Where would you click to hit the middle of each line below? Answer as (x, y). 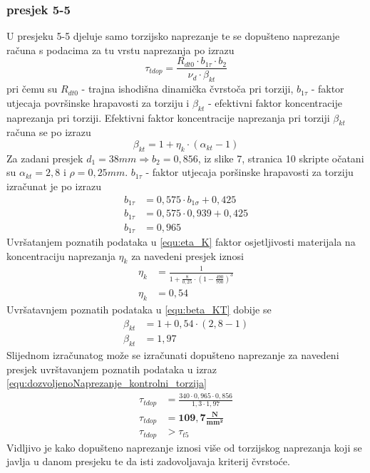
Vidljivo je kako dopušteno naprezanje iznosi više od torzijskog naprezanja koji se (184, 447)
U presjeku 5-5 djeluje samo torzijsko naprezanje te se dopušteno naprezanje (173, 36)
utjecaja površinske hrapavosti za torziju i (98, 102)
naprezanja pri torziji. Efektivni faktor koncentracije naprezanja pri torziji (168, 117)
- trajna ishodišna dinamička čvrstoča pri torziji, (187, 89)
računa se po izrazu (49, 132)
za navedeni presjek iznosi (187, 255)
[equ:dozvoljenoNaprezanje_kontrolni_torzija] (107, 383)
